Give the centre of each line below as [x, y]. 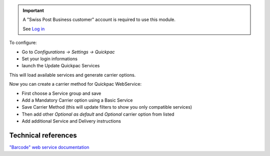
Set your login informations [49, 59]
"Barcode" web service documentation [49, 147]
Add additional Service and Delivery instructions [71, 121]
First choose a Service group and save [61, 93]
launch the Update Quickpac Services [61, 66]
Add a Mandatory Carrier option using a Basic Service [77, 100]
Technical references [43, 135]
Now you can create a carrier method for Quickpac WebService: [75, 84]
